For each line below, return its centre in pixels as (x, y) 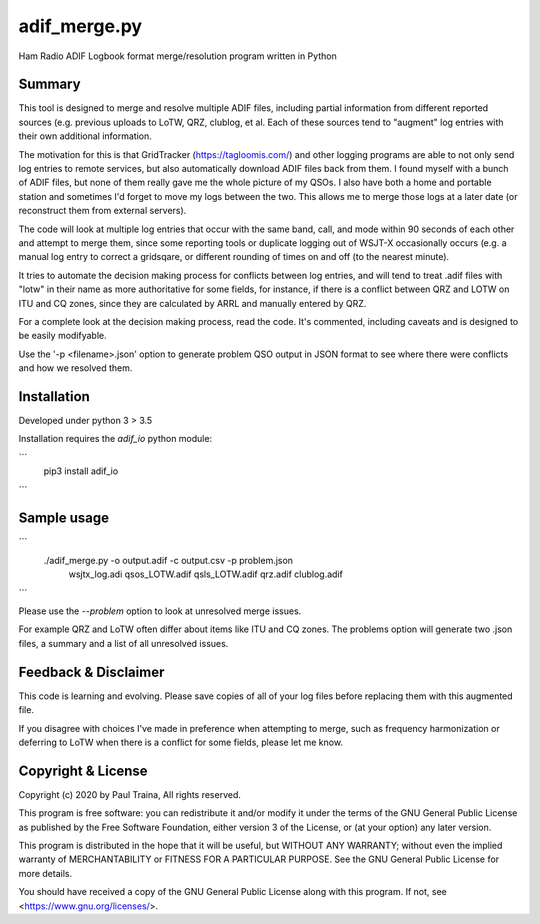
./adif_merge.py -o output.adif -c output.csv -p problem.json (168, 560)
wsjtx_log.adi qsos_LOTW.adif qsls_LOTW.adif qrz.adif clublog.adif (206, 574)
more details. (45, 873)
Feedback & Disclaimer (91, 671)
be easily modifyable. (62, 336)
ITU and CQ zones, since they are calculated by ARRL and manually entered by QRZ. (192, 303)
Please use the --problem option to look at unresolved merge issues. (160, 611)
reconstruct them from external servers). (102, 211)
